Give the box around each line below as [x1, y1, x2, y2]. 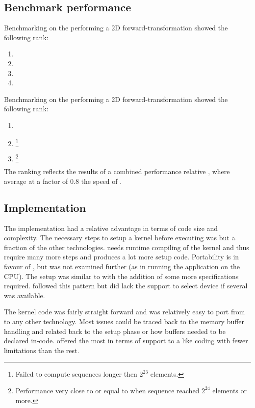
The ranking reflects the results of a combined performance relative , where [4, 166, 230, 177]
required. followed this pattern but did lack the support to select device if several [4, 280, 248, 291]
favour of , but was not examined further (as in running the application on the [4, 261, 240, 271]
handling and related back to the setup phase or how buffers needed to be [4, 326, 226, 336]
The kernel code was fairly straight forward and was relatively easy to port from [4, 306, 245, 317]
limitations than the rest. [4, 345, 79, 355]
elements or [212, 385, 247, 395]
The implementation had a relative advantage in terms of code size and [4, 223, 218, 233]
